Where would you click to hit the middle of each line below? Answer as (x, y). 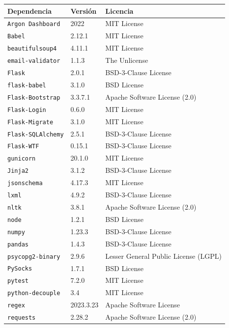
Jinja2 (18, 171)
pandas (18, 244)
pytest (18, 281)
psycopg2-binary (34, 257)
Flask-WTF (23, 147)
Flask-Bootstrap (34, 97)
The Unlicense (127, 60)
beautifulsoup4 (32, 49)
